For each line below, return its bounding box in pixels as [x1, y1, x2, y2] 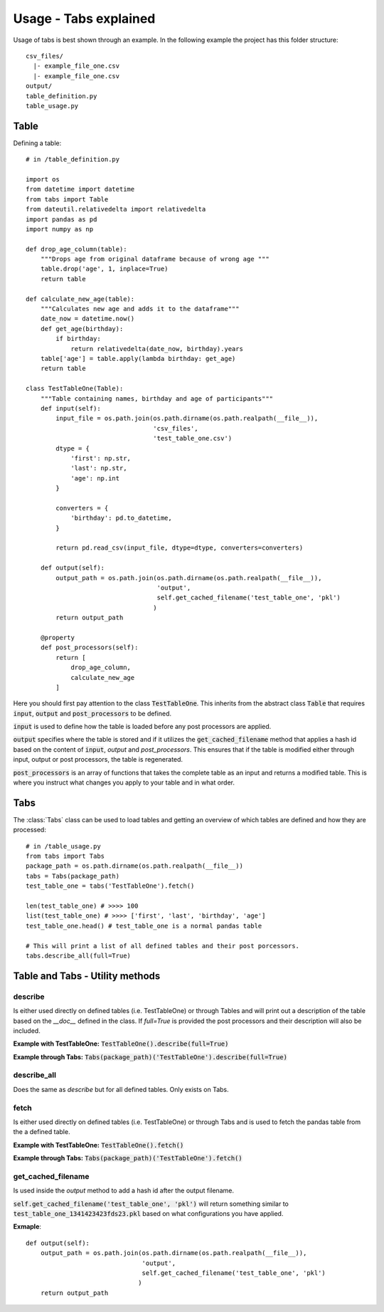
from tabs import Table [26, 195, 109, 203]
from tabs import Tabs [26, 852, 105, 861]
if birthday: [55, 335, 101, 343]
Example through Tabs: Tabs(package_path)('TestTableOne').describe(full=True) [13, 1052, 288, 1061]
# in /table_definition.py [26, 155, 120, 164]
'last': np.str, [70, 464, 127, 473]
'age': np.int [70, 474, 120, 482]
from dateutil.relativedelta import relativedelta [26, 205, 206, 214]
